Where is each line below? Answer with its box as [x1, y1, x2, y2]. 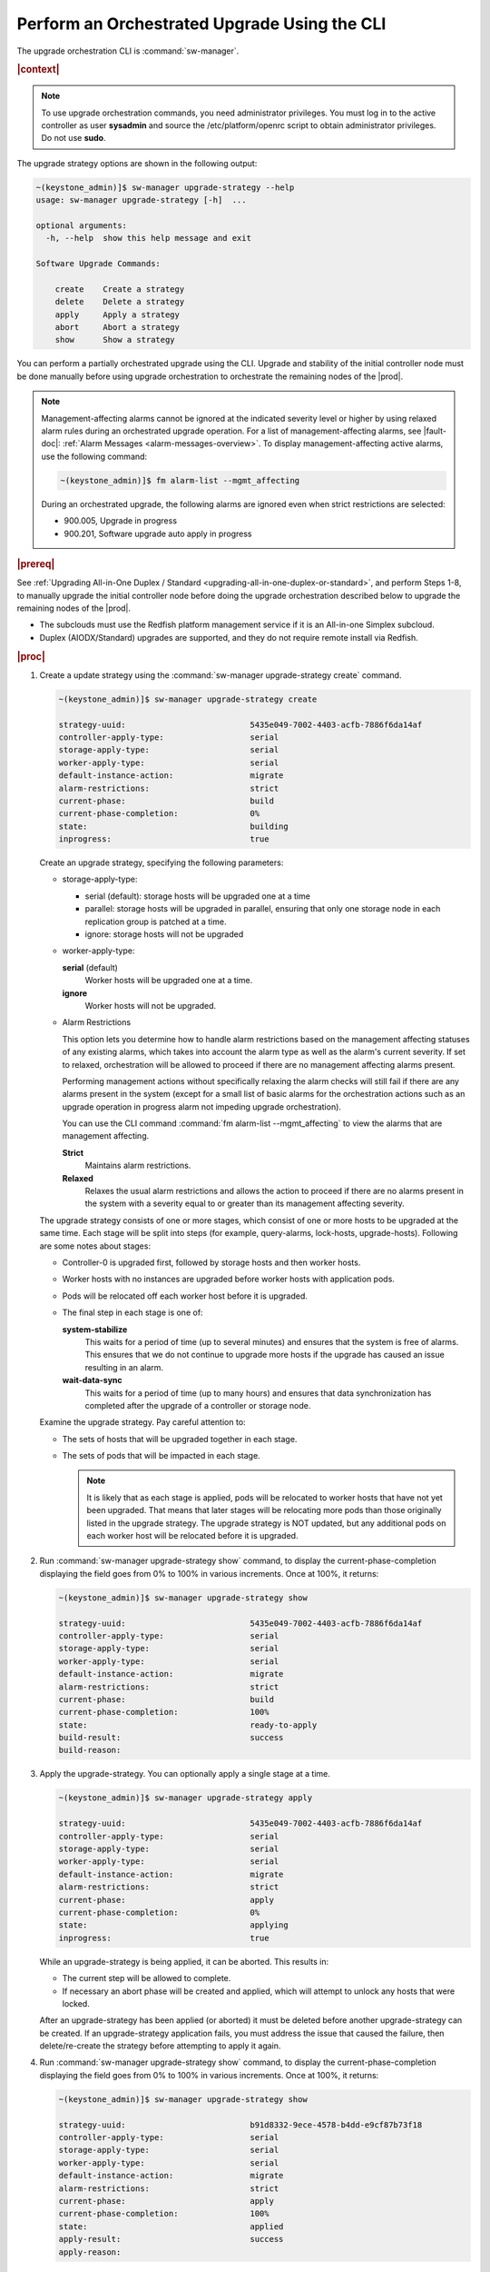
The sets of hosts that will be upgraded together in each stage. [62, 1433, 298, 1444]
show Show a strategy [54, 334, 176, 345]
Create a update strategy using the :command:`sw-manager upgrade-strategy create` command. [39, 669, 402, 681]
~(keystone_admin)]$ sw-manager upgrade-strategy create [58, 693, 318, 704]
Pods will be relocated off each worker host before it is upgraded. [62, 1290, 308, 1301]
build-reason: [58, 1745, 122, 1756]
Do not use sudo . [41, 133, 106, 144]
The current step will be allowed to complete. [62, 1973, 231, 1984]
